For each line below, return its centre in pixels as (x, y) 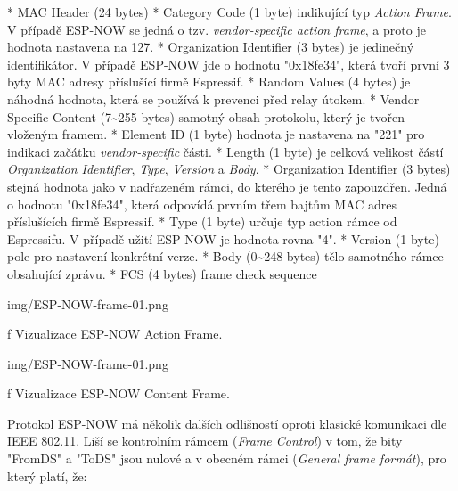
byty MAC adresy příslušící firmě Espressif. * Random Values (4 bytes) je (209, 82)
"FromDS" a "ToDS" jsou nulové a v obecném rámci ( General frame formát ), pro (227, 458)
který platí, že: (47, 475)
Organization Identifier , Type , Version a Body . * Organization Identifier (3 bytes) (229, 169)
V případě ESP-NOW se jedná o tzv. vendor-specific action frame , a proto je (217, 29)
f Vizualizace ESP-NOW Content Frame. (119, 393)
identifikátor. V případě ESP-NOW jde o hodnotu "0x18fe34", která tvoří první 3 (229, 64)
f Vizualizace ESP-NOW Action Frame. (115, 334)
